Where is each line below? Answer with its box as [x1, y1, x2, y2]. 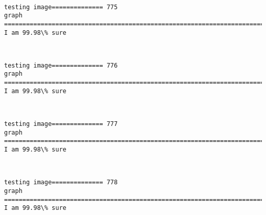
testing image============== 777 [4, 120, 118, 128]
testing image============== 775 [4, 3, 118, 11]
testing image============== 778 [4, 179, 118, 186]
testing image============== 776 [4, 61, 118, 69]
